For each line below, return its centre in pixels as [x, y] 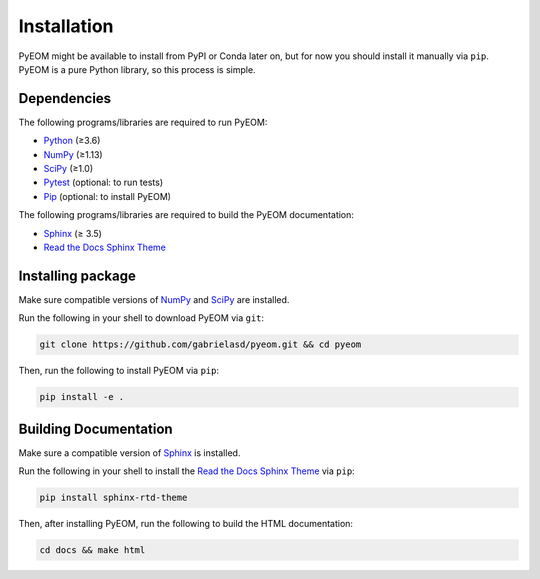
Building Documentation [96, 428]
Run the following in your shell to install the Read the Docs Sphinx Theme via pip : [186, 471]
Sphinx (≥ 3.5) [72, 233]
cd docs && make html [92, 550]
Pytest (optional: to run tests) [103, 182]
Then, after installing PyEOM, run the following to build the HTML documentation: [186, 524]
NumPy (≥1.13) [73, 154]
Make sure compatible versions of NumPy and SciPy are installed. [154, 299]
